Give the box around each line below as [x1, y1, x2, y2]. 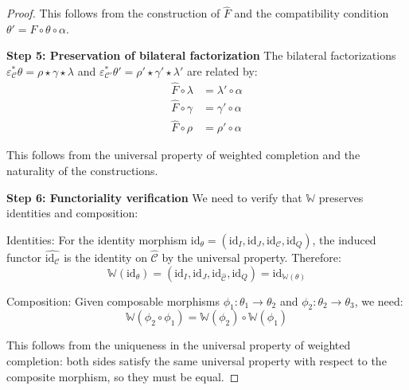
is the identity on [64, 248, 147, 265]
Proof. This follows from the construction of [6, 5, 220, 21]
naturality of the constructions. [6, 162, 158, 178]
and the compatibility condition [234, 5, 389, 21]
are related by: [186, 63, 258, 79]
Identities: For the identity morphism [6, 231, 188, 248]
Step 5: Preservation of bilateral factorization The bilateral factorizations [6, 47, 396, 64]
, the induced [312, 231, 376, 248]
